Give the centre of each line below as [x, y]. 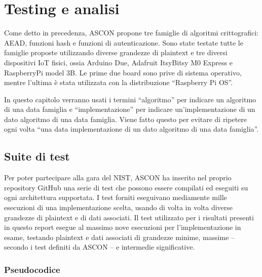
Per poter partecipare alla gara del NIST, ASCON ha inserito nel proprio [118, 177]
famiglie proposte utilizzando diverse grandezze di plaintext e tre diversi [116, 52]
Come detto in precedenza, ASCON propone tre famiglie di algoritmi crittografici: [131, 33]
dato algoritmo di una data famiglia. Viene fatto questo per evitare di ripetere [126, 119]
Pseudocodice [32, 269]
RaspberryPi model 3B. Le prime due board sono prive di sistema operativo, [123, 72]
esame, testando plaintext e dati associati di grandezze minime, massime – [120, 237]
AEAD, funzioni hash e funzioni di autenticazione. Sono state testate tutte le [124, 42]
